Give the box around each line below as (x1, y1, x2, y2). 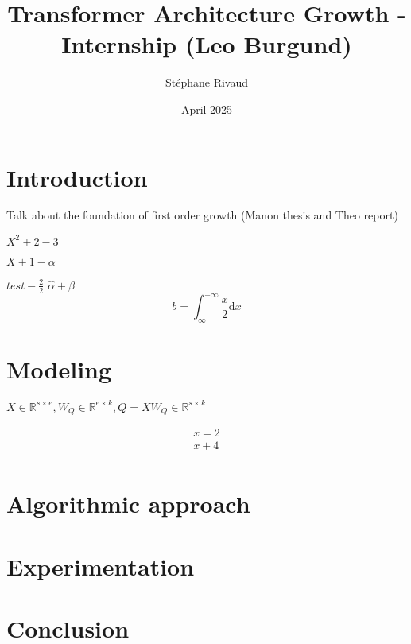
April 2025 (180, 100, 233, 117)
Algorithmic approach (6, 487, 250, 520)
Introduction (6, 161, 148, 193)
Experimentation (6, 549, 195, 582)
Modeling (6, 353, 112, 386)
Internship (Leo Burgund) (61, 28, 352, 60)
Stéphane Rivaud (165, 74, 249, 91)
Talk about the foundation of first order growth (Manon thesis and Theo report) (6, 207, 398, 223)
